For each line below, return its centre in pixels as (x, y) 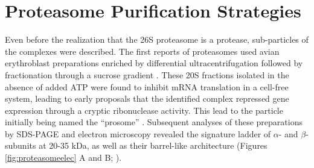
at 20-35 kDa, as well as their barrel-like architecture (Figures (153, 145)
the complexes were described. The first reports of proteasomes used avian (142, 51)
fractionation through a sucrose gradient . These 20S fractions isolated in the (147, 74)
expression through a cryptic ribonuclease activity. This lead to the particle (144, 110)
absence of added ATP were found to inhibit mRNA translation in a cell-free (147, 86)
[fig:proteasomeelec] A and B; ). (63, 157)
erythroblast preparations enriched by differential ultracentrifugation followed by (154, 63)
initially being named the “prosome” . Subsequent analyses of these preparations (154, 122)
